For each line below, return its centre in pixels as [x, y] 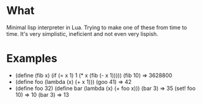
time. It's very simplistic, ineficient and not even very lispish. [82, 33]
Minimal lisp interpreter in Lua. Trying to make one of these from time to [97, 27]
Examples [32, 59]
